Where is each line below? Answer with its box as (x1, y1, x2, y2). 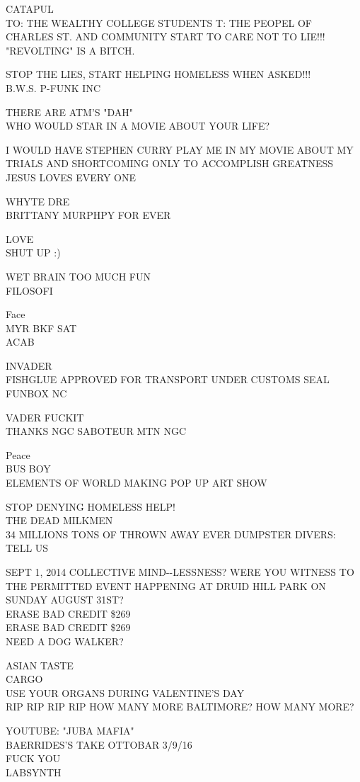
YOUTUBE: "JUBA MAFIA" (6, 722, 134, 737)
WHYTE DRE (6, 193, 70, 208)
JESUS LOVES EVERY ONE (6, 169, 136, 184)
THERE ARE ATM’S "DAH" (6, 104, 134, 119)
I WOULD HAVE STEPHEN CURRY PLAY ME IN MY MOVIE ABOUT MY (6, 142, 354, 157)
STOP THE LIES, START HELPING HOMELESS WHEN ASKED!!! (6, 67, 311, 81)
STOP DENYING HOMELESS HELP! (6, 499, 175, 514)
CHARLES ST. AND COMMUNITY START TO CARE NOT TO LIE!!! (6, 29, 325, 44)
